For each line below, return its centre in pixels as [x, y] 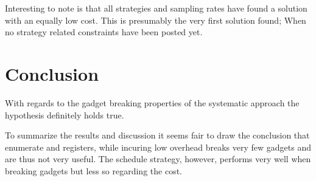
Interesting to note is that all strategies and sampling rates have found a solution [156, 8]
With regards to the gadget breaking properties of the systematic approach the [152, 102]
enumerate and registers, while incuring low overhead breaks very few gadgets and [158, 147]
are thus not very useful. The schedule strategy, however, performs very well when [158, 159]
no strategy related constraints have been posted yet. [104, 32]
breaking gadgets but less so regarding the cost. [93, 170]
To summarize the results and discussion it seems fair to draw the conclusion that [157, 135]
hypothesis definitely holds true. [65, 114]
